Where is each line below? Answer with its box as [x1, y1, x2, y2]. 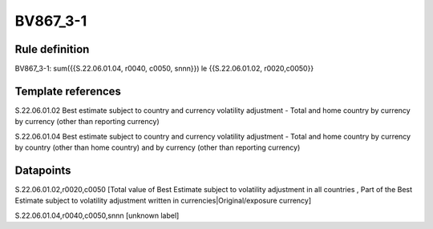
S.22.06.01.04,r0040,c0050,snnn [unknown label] [14, 211, 180, 220]
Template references [14, 84, 122, 98]
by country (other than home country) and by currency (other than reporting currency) [14, 143, 301, 152]
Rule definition [14, 42, 90, 56]
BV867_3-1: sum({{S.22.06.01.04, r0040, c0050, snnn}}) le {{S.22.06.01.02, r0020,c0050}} [14, 64, 314, 74]
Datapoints [14, 163, 71, 177]
